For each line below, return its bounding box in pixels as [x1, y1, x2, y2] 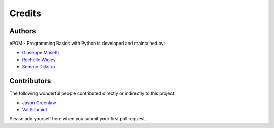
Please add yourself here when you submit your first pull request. [9, 116, 146, 122]
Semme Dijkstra [22, 64, 55, 70]
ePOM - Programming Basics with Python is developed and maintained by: [9, 40, 165, 47]
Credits [9, 8, 42, 19]
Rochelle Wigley [22, 56, 56, 63]
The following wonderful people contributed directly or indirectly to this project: [9, 90, 176, 96]
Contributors [9, 77, 51, 86]
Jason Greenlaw [22, 99, 56, 106]
